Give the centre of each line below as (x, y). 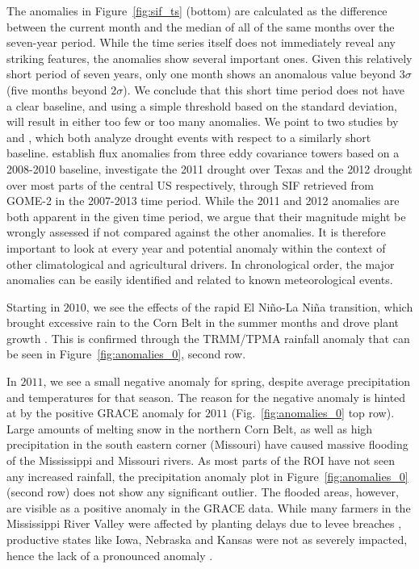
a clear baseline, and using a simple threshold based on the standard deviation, (202, 105)
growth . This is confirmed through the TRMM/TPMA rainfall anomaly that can (208, 338)
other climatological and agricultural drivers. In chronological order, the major (201, 264)
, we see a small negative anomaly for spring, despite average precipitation (227, 381)
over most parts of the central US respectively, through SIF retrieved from (190, 184)
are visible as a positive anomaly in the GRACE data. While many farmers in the (209, 507)
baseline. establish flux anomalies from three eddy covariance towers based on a (203, 153)
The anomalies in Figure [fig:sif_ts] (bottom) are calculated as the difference (197, 10)
